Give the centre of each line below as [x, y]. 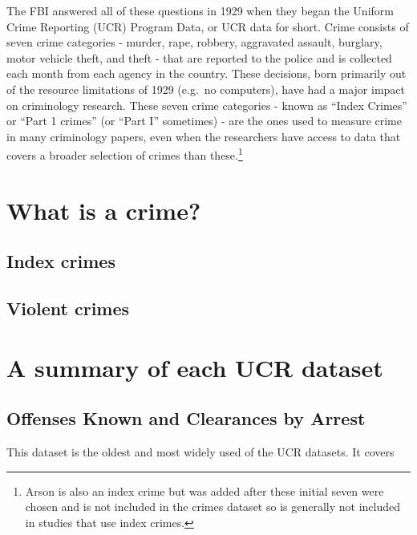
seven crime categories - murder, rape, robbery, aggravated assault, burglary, [194, 42]
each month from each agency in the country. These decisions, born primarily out [206, 73]
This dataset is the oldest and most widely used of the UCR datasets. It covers [200, 452]
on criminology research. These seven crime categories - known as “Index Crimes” [207, 105]
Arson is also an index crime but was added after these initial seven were [204, 490]
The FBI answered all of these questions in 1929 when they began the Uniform [200, 10]
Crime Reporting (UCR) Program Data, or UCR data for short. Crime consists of [208, 26]
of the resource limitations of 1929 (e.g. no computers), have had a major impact [206, 89]
